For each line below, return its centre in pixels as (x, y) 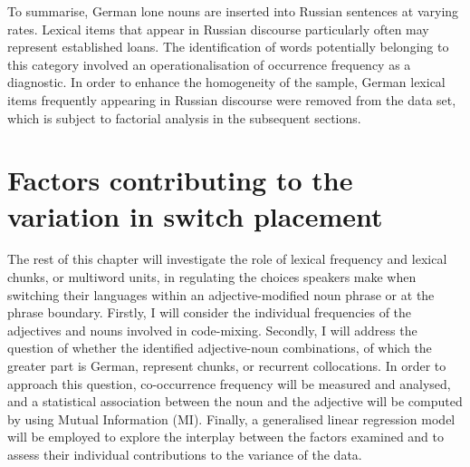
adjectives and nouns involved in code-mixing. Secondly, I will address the (212, 330)
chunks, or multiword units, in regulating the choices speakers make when (212, 277)
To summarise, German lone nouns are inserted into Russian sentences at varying (233, 11)
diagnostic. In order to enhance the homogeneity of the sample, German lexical (226, 82)
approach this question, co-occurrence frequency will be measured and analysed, (229, 383)
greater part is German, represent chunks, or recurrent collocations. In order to (227, 366)
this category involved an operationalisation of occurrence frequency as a (209, 64)
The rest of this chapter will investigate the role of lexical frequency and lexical (227, 259)
